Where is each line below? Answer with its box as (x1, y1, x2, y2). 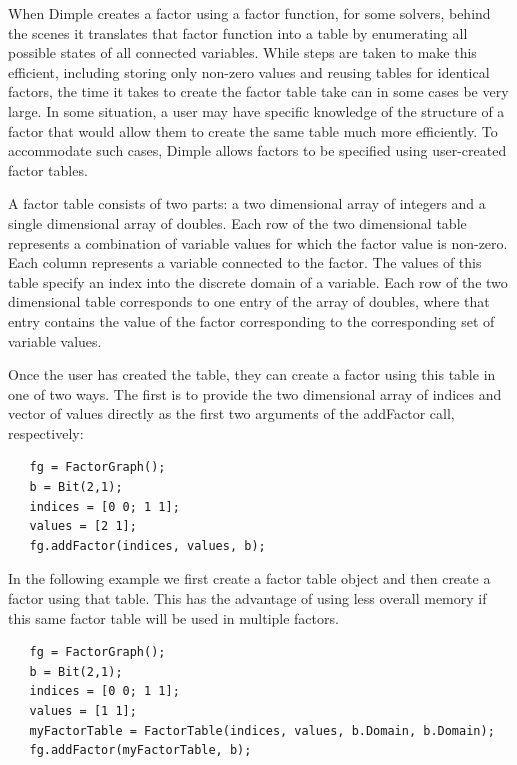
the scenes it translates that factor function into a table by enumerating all (8, 22, 468, 43)
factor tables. (8, 159, 88, 180)
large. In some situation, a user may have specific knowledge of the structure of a (8, 100, 505, 121)
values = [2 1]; (29, 519, 137, 534)
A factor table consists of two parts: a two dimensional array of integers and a (8, 193, 486, 214)
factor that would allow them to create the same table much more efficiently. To (8, 120, 498, 141)
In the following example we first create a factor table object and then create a (8, 568, 491, 589)
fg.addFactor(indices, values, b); (29, 538, 266, 553)
